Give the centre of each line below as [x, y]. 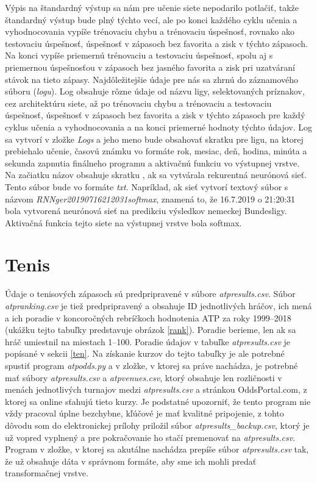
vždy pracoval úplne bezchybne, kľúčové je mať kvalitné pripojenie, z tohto [144, 413]
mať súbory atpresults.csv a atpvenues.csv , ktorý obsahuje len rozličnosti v [144, 377]
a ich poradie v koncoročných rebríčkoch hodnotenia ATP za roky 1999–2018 [148, 317]
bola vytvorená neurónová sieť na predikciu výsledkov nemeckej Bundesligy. [146, 211]
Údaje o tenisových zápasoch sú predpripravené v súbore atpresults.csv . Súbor [150, 294]
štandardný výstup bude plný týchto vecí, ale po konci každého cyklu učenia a [151, 19]
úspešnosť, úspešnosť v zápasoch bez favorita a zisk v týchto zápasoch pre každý [155, 115]
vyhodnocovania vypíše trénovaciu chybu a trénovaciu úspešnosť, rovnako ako [150, 31]
